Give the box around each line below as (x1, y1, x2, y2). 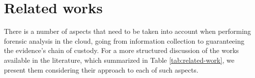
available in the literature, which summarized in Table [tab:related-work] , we (4, 54, 234, 65)
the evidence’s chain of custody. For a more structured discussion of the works (4, 45, 239, 55)
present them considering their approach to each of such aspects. (4, 64, 198, 75)
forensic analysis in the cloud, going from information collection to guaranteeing (4, 35, 245, 46)
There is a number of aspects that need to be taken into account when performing (4, 26, 251, 36)
